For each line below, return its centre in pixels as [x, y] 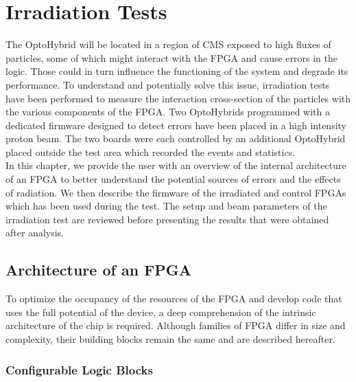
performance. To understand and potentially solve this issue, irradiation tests [168, 84]
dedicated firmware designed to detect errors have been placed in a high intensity [176, 125]
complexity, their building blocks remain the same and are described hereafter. [170, 339]
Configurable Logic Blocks [79, 369]
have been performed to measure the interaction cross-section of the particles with [178, 98]
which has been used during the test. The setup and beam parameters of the [166, 206]
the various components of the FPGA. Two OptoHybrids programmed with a [168, 112]
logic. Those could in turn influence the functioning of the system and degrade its [177, 71]
